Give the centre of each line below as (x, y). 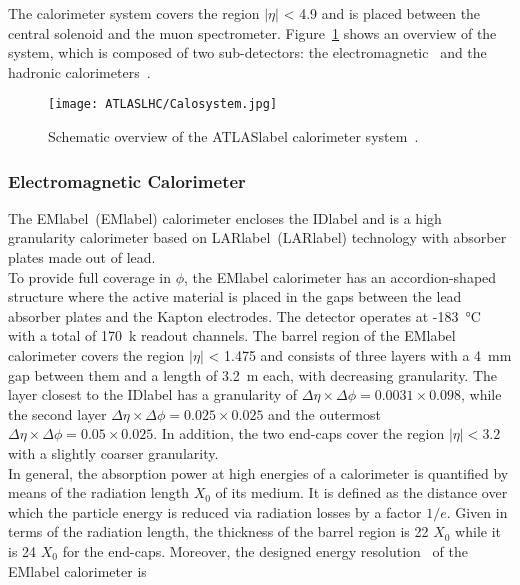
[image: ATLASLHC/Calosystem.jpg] (163, 104)
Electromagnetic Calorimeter (127, 180)
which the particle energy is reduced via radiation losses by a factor (215, 511)
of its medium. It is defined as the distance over (361, 492)
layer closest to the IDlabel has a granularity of (153, 394)
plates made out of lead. (82, 257)
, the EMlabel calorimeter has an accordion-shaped (340, 276)
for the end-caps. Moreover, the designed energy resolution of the (265, 550)
